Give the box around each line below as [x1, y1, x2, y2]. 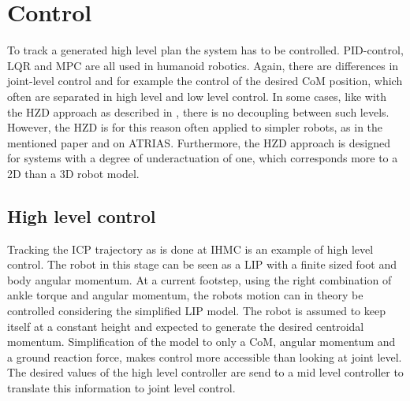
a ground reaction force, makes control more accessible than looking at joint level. [7, 348, 402, 365]
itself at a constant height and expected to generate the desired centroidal [7, 317, 364, 334]
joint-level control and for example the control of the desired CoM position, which [7, 72, 403, 89]
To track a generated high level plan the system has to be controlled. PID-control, [7, 42, 404, 58]
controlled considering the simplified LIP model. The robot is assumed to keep [7, 303, 386, 319]
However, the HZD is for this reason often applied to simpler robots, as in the [7, 119, 383, 136]
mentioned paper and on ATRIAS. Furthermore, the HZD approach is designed [7, 134, 390, 150]
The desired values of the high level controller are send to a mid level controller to [7, 364, 404, 381]
